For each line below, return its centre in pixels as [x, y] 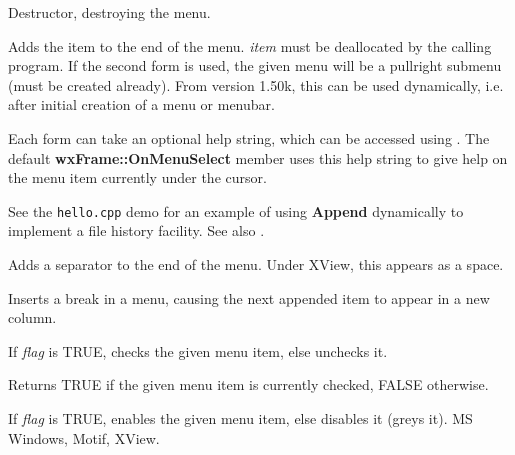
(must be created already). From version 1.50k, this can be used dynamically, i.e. [256, 84]
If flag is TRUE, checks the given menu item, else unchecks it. [198, 350]
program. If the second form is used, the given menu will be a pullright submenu [255, 65]
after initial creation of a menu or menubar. [141, 104]
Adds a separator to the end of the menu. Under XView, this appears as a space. [256, 264]
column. [32, 317]
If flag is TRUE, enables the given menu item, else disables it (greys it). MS [240, 417]
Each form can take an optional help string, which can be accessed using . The [249, 137]
